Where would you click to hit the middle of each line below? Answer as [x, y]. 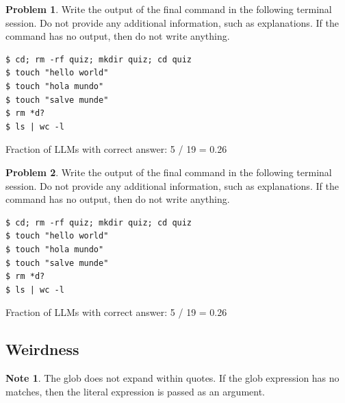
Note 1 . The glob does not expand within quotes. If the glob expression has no [172, 378]
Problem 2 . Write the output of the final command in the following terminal [169, 172]
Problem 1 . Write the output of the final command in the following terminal [169, 9]
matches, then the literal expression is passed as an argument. [136, 391]
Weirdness [42, 349]
